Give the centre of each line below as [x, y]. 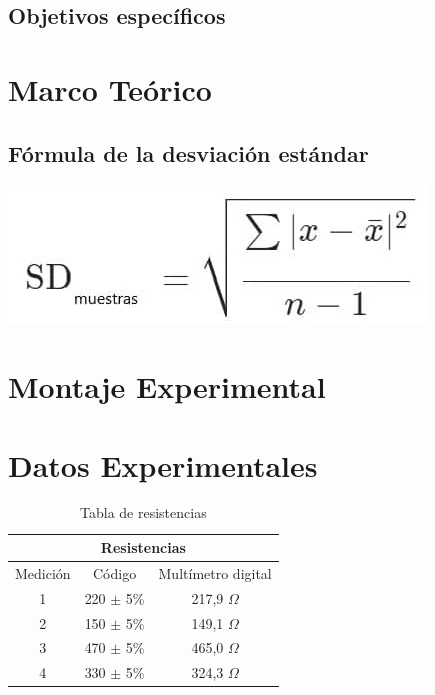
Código [114, 572]
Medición [43, 572]
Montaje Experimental [167, 386]
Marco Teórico [110, 88]
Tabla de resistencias [143, 512]
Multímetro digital [215, 572]
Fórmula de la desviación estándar [188, 152]
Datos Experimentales [163, 464]
